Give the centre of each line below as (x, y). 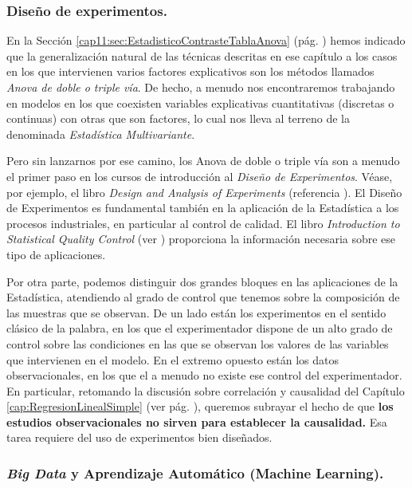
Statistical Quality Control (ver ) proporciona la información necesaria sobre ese (201, 239)
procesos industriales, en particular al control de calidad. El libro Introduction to (203, 223)
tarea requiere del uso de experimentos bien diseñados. (139, 437)
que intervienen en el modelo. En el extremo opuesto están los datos (173, 359)
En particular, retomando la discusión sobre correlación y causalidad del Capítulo (206, 390)
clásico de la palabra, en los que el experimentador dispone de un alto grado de (200, 328)
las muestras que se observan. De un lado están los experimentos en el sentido (196, 312)
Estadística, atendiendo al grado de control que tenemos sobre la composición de (203, 297)
